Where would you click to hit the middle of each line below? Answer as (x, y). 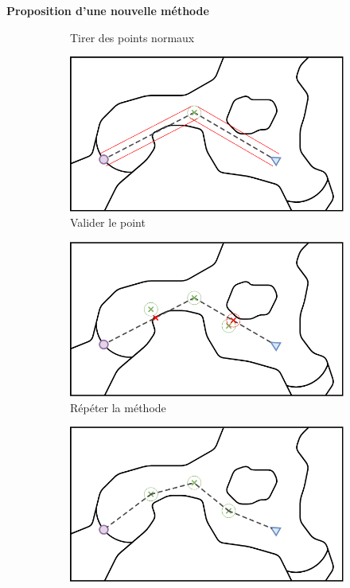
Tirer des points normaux (132, 37)
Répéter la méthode (118, 407)
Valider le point (108, 222)
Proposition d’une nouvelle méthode (108, 10)
